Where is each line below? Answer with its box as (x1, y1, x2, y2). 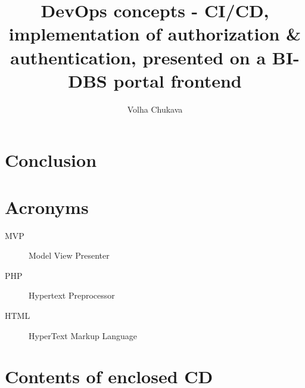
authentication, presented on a (10, 45, 266, 69)
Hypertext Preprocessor (29, 289, 115, 302)
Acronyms (5, 194, 89, 219)
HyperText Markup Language (29, 329, 137, 342)
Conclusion (5, 148, 97, 172)
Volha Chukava (127, 103, 183, 115)
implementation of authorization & (8, 21, 301, 46)
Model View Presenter (29, 249, 110, 262)
